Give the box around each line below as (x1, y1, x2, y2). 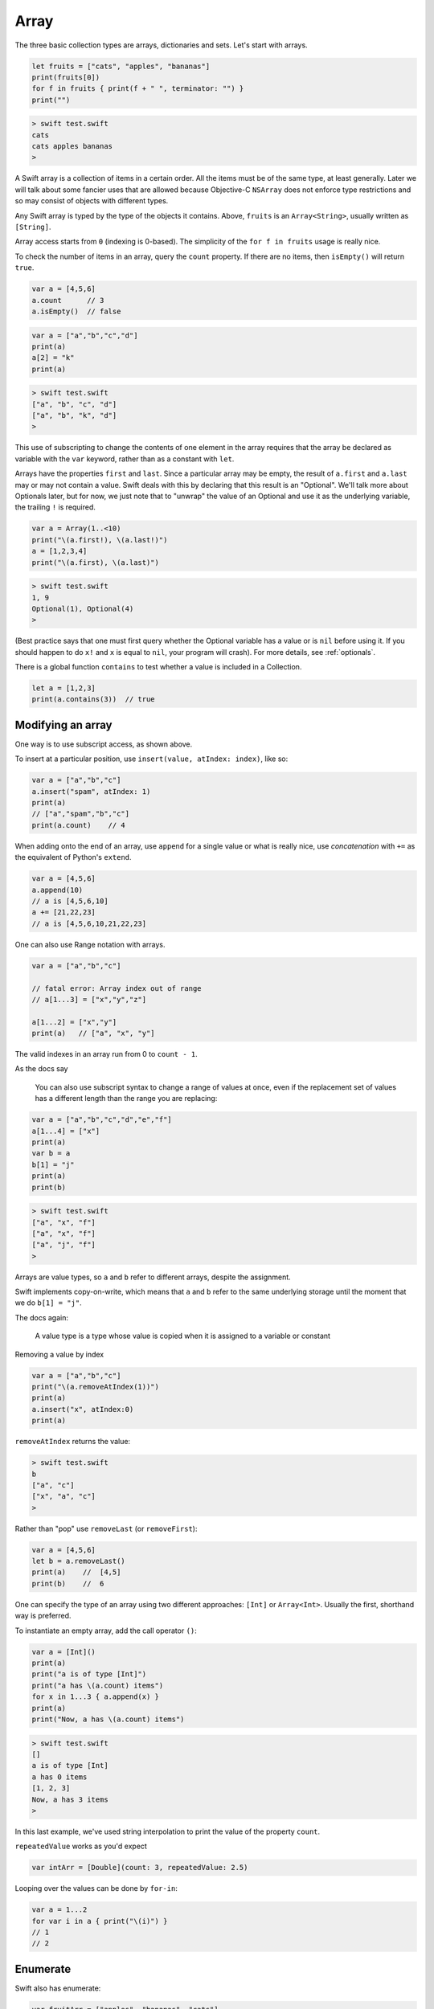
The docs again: (14, 1312, 68, 1322)
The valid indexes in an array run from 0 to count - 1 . (14, 1050, 199, 1059)
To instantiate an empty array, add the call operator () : (14, 1626, 197, 1635)
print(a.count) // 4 (31, 820, 126, 829)
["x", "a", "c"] (31, 1491, 96, 1501)
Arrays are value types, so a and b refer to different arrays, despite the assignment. (14, 1272, 291, 1282)
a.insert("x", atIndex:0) (31, 1405, 134, 1414)
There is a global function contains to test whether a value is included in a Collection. (14, 662, 302, 672)
